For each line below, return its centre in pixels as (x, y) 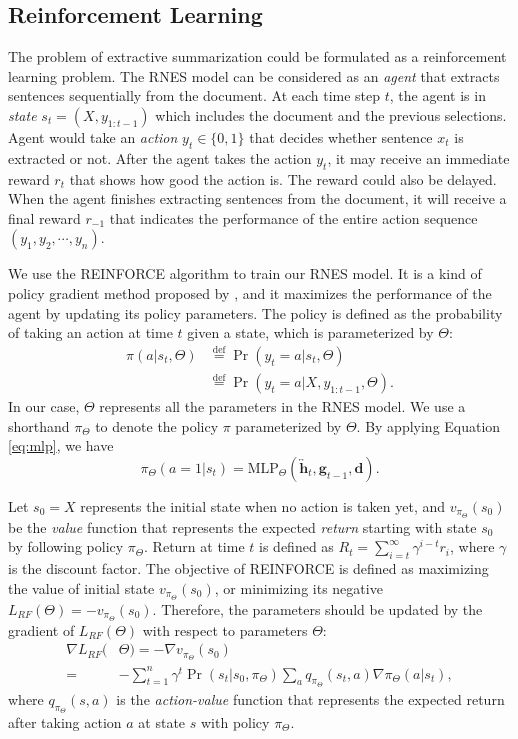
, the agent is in (437, 95)
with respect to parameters (225, 629)
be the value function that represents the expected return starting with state (242, 526)
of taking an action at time (90, 332)
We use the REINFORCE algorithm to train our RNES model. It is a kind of (245, 273)
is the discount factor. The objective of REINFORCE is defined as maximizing (248, 568)
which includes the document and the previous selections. (331, 114)
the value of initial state (81, 587)
